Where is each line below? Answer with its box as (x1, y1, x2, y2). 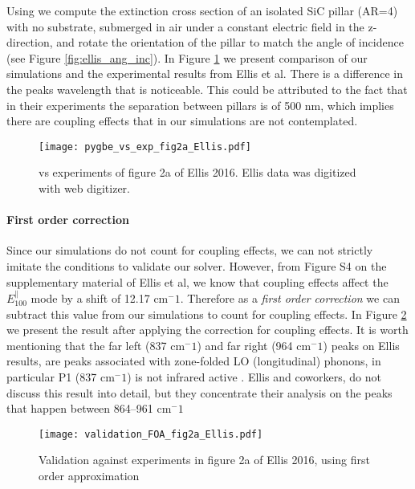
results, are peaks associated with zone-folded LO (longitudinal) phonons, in (6, 352, 381, 369)
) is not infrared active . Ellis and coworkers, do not (127, 368, 382, 385)
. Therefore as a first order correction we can (180, 289, 400, 306)
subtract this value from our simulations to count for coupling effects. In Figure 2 (6, 305, 407, 322)
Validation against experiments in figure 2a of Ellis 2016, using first (39, 451, 370, 468)
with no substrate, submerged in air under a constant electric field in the (6, 18, 364, 35)
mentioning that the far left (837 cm (6, 336, 185, 353)
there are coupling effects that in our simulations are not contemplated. (6, 112, 358, 129)
